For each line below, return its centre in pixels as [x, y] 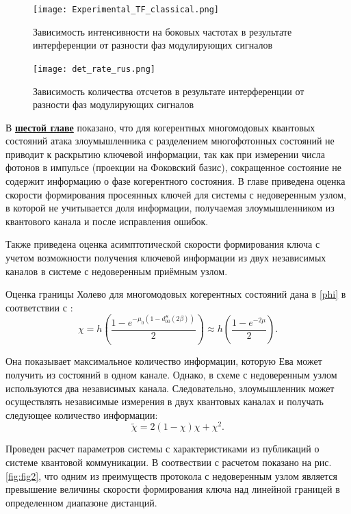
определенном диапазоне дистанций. [81, 502]
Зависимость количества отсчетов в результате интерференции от [169, 91]
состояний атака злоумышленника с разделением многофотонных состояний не [170, 141]
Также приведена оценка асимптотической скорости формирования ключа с [163, 244]
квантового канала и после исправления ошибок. [107, 221]
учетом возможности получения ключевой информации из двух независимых [166, 258]
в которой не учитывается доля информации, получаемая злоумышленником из [170, 208]
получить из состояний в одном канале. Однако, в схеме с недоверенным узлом [171, 374]
